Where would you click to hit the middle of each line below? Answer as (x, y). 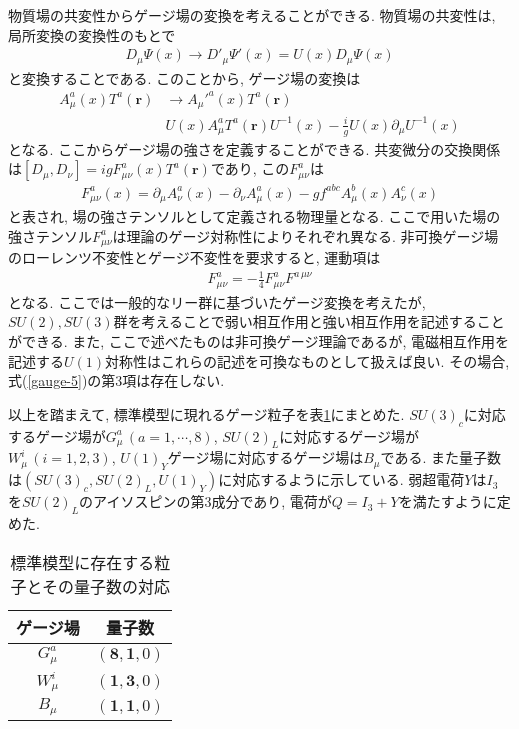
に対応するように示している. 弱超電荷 (341, 479)
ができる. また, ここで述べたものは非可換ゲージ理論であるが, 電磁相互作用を (258, 341)
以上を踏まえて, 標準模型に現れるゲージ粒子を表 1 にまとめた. (206, 413)
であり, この (250, 168)
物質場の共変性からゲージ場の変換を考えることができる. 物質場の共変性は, (252, 15)
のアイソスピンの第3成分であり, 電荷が (205, 501)
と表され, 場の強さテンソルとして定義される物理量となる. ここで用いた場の (254, 216)
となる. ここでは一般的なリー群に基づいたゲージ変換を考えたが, (217, 301)
